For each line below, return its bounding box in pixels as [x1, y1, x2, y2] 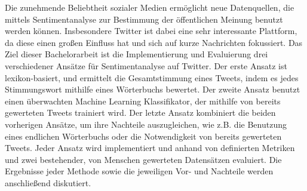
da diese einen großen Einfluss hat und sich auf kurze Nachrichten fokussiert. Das [5, 36, 303, 48]
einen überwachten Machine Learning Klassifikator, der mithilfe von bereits [5, 94, 281, 107]
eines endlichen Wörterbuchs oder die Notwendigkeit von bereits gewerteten [5, 130, 282, 142]
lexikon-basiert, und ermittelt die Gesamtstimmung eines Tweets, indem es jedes [5, 71, 299, 84]
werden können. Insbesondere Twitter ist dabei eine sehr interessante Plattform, [5, 24, 297, 37]
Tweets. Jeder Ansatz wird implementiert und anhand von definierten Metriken [5, 141, 295, 154]
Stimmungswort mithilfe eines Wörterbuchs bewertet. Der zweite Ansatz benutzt [5, 83, 300, 95]
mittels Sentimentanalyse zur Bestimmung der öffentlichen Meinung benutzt [5, 13, 283, 25]
